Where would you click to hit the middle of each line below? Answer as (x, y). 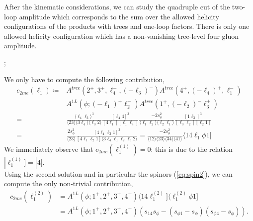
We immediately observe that (49, 149)
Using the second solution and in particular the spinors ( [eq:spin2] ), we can (118, 173)
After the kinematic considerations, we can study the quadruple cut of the (117, 6)
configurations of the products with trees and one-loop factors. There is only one (127, 26)
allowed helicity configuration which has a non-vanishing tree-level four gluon (122, 36)
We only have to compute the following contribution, (84, 79)
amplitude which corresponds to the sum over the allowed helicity (119, 16)
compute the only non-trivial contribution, (69, 183)
